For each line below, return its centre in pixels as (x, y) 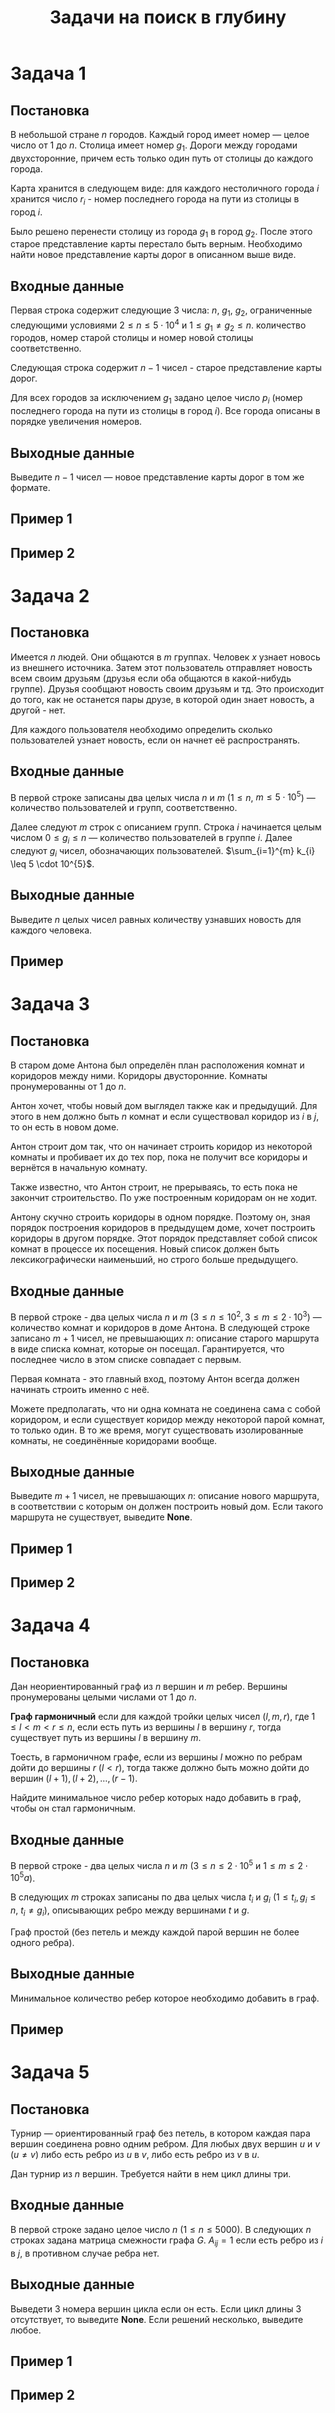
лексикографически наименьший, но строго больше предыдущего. (154, 1260)
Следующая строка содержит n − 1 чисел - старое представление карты (166, 368)
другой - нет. (38, 710)
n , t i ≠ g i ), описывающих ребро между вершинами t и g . (130, 1911)
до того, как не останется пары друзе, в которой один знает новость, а (162, 699)
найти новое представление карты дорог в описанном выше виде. (153, 255)
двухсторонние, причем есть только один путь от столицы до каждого (162, 158)
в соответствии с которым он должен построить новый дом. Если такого (167, 1507)
